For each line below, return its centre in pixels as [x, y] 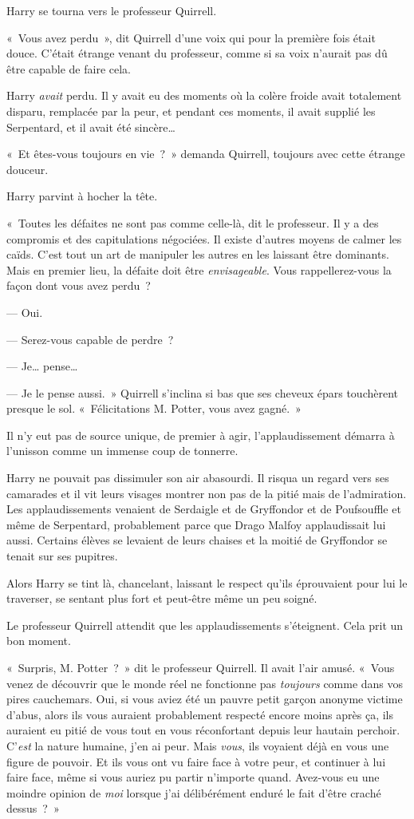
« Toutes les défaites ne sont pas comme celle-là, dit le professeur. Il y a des [193, 222]
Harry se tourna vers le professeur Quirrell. [112, 10]
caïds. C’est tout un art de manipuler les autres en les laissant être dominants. [198, 254]
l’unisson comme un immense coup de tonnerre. [122, 451]
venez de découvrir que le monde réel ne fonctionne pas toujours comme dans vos [205, 683]
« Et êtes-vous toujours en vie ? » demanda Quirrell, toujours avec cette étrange [206, 154]
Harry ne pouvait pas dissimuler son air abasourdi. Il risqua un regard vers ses [198, 478]
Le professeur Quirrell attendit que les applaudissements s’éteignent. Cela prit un [205, 625]
